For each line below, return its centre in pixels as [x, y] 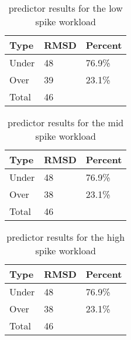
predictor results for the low [65, 8]
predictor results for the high [66, 237]
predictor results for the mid [66, 122]
